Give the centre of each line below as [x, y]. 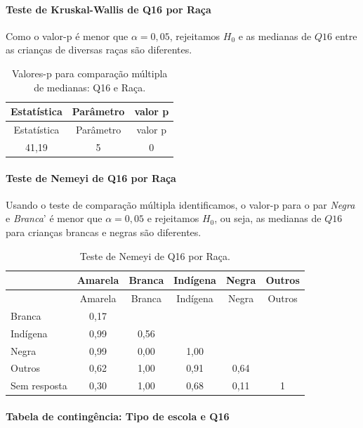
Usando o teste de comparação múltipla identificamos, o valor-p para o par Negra [180, 204]
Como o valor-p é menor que [67, 35]
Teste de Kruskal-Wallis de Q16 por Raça [108, 9]
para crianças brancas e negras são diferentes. [104, 232]
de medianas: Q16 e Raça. [90, 87]
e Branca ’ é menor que [54, 218]
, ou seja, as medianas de [268, 218]
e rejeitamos [173, 218]
